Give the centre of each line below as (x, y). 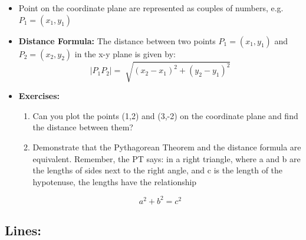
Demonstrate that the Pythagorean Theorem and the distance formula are (167, 147)
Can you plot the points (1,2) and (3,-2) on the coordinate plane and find (165, 115)
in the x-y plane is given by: (125, 53)
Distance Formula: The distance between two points (117, 40)
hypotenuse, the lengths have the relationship (115, 181)
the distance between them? (83, 127)
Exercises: (39, 96)
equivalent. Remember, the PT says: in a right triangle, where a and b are (167, 158)
